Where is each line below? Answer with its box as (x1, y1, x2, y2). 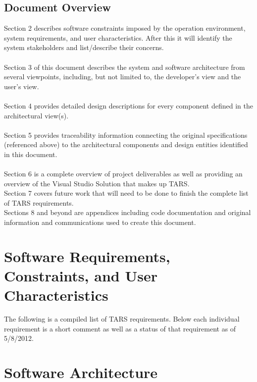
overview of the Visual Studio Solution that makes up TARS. (4, 178, 190, 188)
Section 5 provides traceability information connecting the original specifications (4, 129, 248, 140)
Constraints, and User (4, 266, 157, 286)
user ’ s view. (4, 81, 39, 91)
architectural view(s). (4, 110, 69, 120)
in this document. (4, 149, 57, 159)
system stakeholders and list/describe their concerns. (4, 42, 164, 53)
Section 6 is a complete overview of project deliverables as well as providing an (4, 168, 243, 179)
